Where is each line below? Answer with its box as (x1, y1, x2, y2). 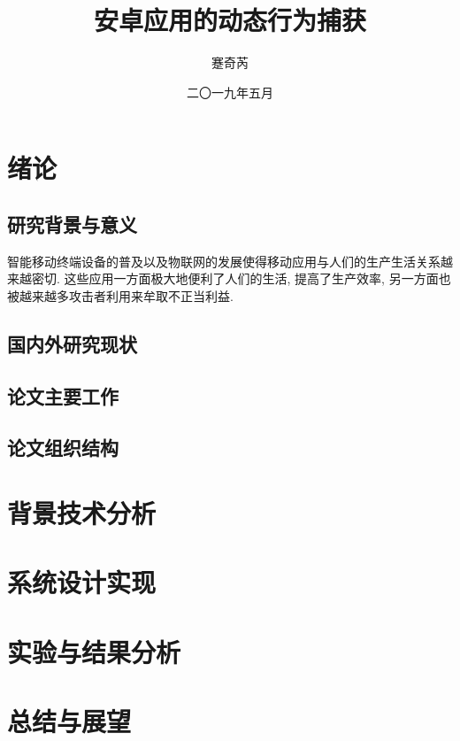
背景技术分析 (7, 495, 157, 531)
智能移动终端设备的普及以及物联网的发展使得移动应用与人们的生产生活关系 (7, 251, 441, 270)
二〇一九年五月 (187, 82, 273, 101)
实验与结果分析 (7, 633, 181, 669)
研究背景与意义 (7, 210, 137, 237)
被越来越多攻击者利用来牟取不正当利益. (7, 286, 234, 305)
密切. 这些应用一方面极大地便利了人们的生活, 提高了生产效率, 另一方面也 (31, 269, 451, 288)
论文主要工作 (7, 382, 119, 409)
